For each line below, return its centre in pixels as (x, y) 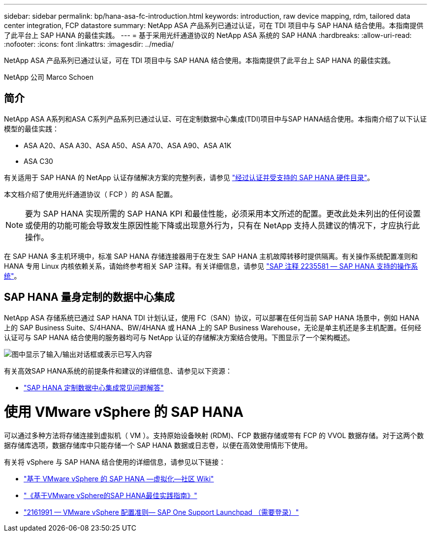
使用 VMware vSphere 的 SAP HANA (124, 412)
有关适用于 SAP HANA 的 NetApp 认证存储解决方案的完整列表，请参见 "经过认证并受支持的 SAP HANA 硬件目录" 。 (189, 177)
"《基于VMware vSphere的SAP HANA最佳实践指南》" (110, 496)
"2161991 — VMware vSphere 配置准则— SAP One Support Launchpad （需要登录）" (161, 512)
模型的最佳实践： (31, 128)
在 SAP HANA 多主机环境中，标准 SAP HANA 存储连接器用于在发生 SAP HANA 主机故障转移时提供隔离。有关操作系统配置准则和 (211, 256)
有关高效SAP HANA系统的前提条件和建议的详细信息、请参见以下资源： (118, 371)
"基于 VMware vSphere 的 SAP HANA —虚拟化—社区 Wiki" (119, 479)
